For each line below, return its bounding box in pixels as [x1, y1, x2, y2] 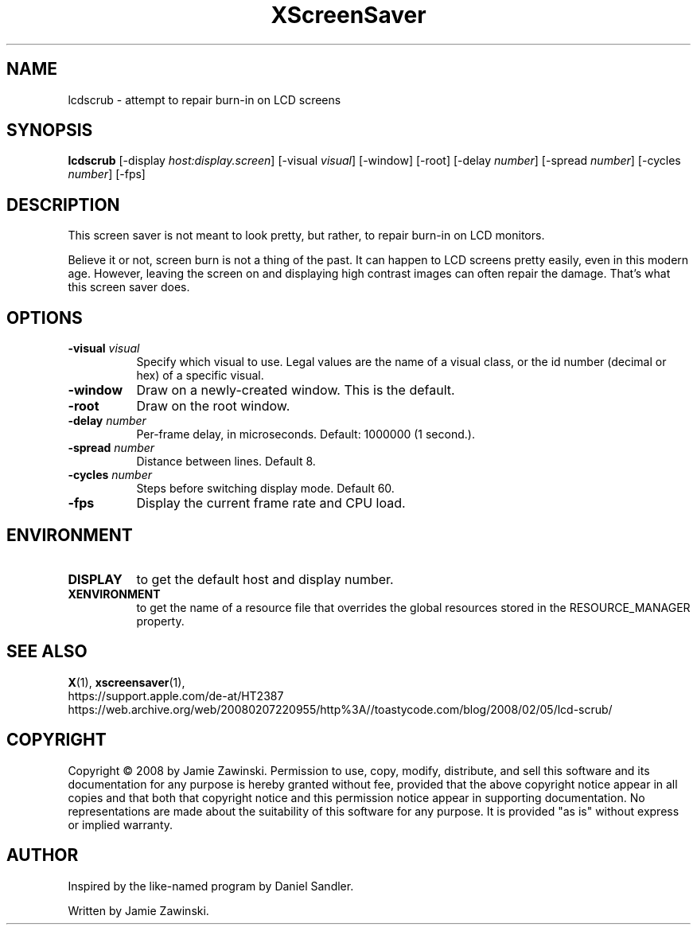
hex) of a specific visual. [136, 368, 264, 383]
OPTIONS [6, 307, 83, 328]
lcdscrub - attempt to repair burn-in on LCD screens [68, 92, 341, 107]
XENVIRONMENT [68, 586, 161, 601]
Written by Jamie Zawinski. [68, 903, 209, 917]
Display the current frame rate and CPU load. [136, 495, 406, 512]
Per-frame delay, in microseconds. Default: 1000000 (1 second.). [136, 427, 475, 442]
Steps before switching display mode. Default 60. [136, 481, 395, 496]
